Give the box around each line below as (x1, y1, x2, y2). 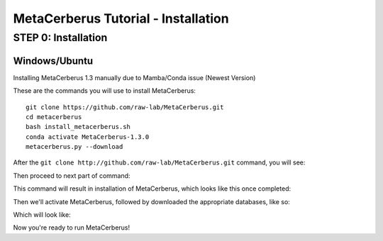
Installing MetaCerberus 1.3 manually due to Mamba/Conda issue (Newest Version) (13, 73, 256, 82)
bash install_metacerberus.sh (26, 123, 131, 131)
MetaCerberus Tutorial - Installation (13, 11, 230, 26)
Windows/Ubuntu (13, 55, 94, 67)
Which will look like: (13, 211, 71, 219)
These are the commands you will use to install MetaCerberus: (13, 86, 196, 95)
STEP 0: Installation (13, 31, 108, 44)
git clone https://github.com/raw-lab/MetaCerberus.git (26, 103, 224, 111)
